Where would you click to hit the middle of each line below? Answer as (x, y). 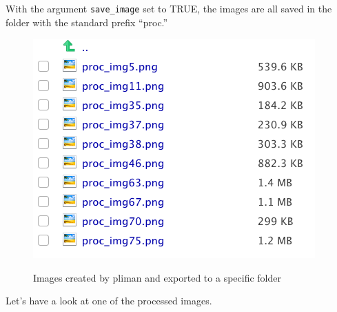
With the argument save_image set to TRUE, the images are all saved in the (169, 8)
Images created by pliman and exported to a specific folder (157, 277)
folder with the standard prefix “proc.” (87, 22)
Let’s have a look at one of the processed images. (109, 301)
